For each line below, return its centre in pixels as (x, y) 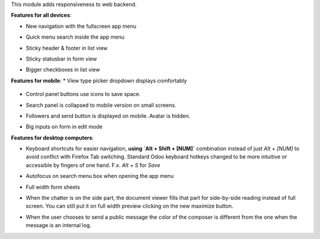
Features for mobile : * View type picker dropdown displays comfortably (99, 81)
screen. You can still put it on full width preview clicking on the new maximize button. (129, 206)
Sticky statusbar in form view (61, 59)
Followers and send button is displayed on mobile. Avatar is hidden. (108, 116)
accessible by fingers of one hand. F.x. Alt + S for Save (93, 165)
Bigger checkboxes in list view (63, 70)
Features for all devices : (41, 15)
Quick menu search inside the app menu (75, 37)
